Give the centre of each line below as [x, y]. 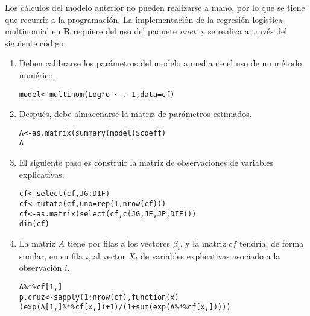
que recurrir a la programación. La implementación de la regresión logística [144, 19]
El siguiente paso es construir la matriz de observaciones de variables [146, 163]
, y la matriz [203, 243]
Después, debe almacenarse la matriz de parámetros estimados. [135, 114]
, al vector [107, 255]
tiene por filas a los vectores [119, 243]
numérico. [37, 74]
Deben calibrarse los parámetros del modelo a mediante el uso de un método [160, 63]
